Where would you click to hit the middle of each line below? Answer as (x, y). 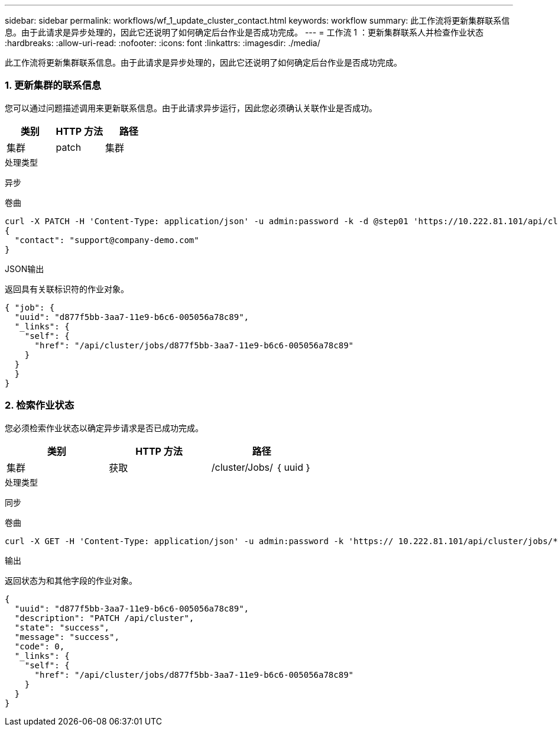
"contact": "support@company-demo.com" (107, 240)
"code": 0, (40, 646)
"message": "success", (67, 637)
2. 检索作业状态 (40, 405)
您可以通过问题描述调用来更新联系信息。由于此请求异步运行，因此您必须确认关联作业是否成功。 (191, 108)
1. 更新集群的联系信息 (53, 85)
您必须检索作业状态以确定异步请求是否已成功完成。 (104, 428)
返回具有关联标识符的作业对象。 (67, 289)
